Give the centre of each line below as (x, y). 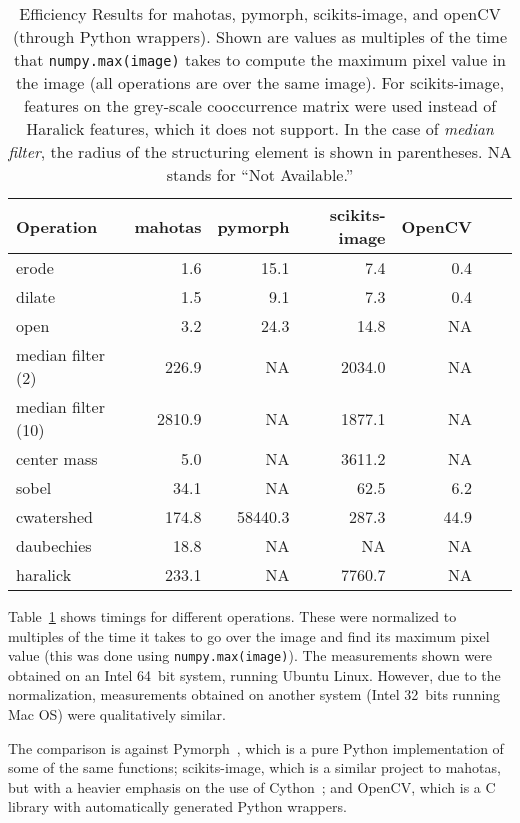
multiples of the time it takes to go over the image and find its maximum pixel (249, 635)
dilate (36, 296)
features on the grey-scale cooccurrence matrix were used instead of (260, 105)
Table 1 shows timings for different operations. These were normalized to (232, 616)
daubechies (54, 545)
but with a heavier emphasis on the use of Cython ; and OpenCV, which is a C (252, 786)
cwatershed (55, 516)
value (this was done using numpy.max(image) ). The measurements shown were (250, 655)
